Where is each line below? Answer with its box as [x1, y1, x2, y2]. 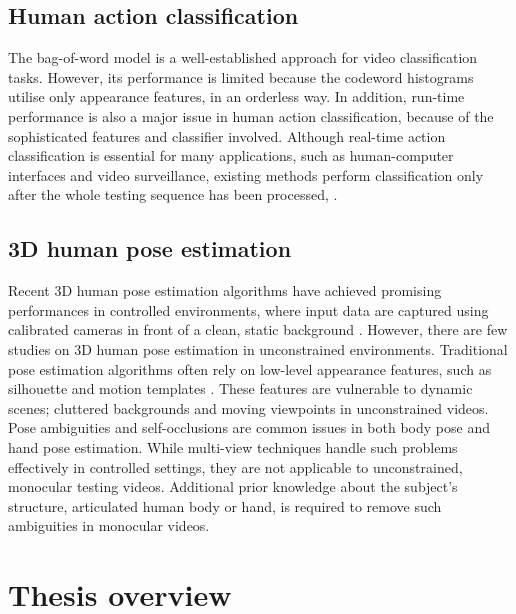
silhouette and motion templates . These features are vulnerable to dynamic [8, 378, 473, 399]
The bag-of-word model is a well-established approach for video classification [8, 47, 478, 68]
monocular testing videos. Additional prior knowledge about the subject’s [8, 476, 458, 497]
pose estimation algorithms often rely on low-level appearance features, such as [8, 358, 492, 379]
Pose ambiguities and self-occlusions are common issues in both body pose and [8, 417, 490, 438]
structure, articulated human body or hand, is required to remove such [8, 495, 442, 516]
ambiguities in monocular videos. [8, 515, 210, 536]
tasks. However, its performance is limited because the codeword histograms [8, 66, 474, 87]
